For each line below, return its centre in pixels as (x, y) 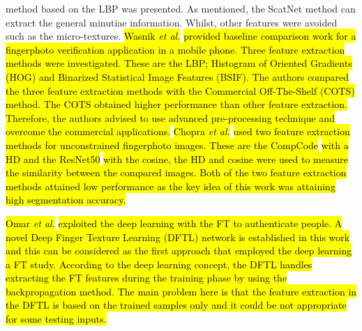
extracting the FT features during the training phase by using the (146, 278)
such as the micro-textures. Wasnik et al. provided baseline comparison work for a (181, 36)
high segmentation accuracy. (66, 200)
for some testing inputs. (56, 319)
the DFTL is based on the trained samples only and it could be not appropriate (176, 305)
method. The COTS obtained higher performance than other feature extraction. (176, 104)
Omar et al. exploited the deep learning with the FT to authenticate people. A (174, 223)
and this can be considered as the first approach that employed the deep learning (179, 251)
